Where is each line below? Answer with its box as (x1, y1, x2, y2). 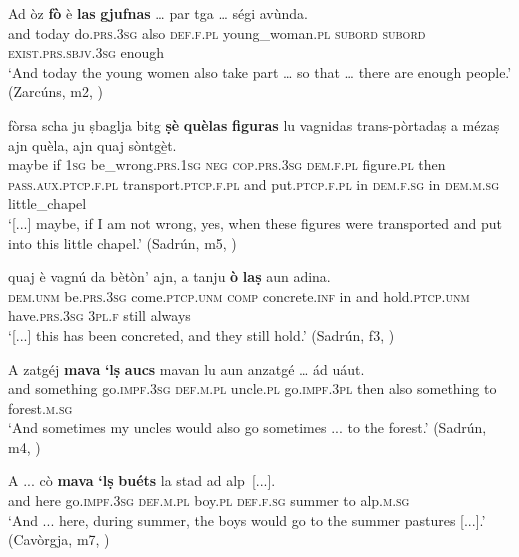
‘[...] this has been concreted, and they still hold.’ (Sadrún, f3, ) (8, 324, 395, 345)
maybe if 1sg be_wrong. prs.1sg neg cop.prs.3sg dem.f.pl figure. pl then (8, 154, 446, 175)
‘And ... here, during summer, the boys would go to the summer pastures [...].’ (8, 509, 486, 530)
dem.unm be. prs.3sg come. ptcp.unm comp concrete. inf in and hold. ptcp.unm (8, 285, 470, 306)
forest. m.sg (8, 397, 73, 418)
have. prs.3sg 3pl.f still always (8, 305, 191, 326)
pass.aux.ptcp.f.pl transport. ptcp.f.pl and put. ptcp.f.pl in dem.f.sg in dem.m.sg (8, 173, 499, 194)
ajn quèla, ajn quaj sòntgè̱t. (8, 134, 177, 155)
